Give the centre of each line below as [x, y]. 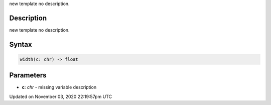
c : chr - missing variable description [59, 87]
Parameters [28, 75]
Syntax [21, 44]
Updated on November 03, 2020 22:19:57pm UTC [61, 96]
